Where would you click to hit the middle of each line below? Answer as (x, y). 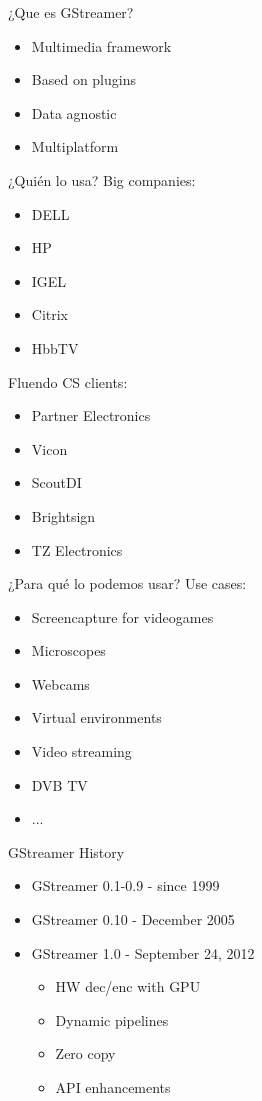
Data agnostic (74, 112)
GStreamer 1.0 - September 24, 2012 (143, 952)
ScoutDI (56, 482)
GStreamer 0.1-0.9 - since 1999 (125, 885)
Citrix (50, 314)
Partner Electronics (91, 415)
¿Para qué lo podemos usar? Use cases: (127, 583)
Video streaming (81, 751)
